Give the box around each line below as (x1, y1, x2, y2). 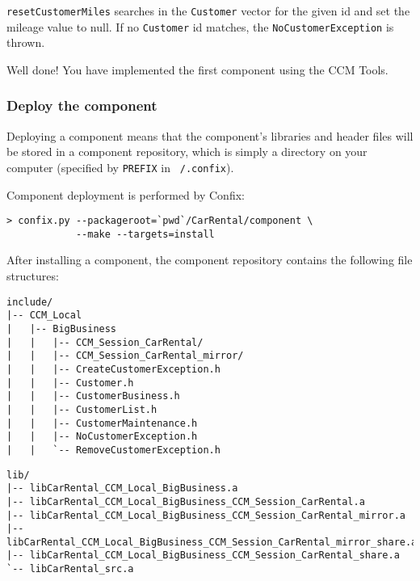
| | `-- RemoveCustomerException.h (6, 444, 220, 456)
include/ (6, 296, 53, 308)
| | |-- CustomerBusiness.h (6, 390, 180, 402)
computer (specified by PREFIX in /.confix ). (6, 158, 234, 175)
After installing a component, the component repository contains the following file (6, 251, 413, 268)
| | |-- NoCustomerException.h (6, 431, 198, 443)
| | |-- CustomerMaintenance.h (6, 417, 198, 429)
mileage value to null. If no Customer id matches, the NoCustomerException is (6, 18, 394, 35)
